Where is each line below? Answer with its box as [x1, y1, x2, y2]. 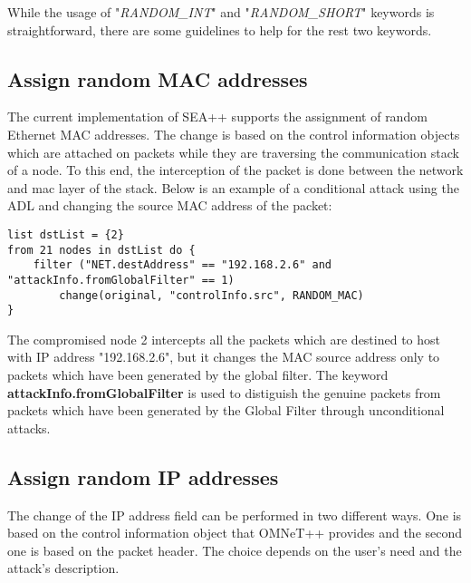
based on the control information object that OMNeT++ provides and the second [7, 523, 463, 542]
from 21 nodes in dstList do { [7, 243, 196, 257]
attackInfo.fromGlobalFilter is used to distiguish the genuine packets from [7, 383, 441, 402]
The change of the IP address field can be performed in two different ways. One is [7, 505, 462, 524]
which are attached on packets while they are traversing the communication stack [7, 142, 459, 161]
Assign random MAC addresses [7, 64, 308, 92]
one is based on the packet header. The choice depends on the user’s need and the [7, 540, 462, 559]
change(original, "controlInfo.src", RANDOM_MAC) [59, 288, 364, 302]
